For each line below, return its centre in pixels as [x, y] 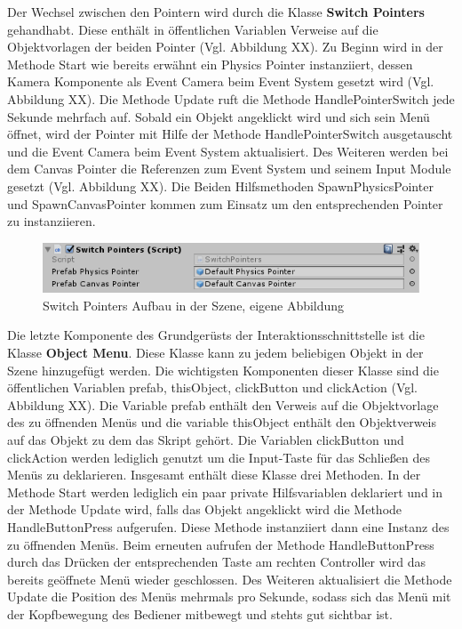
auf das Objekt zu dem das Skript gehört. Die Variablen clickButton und [206, 439]
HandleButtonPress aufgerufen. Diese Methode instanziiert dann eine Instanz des [228, 526]
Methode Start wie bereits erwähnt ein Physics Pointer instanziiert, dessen [210, 64]
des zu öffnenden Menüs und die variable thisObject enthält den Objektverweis [222, 422]
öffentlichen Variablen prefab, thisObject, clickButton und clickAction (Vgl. [213, 387]
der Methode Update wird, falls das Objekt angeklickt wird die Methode [205, 509]
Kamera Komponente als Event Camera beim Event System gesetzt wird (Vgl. [221, 81]
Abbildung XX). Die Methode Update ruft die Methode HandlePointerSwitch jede [231, 98]
